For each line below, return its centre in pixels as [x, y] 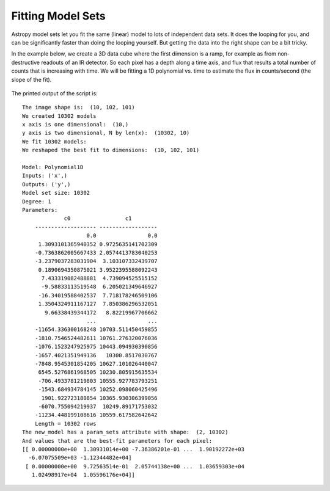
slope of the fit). [31, 79]
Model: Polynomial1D [53, 167]
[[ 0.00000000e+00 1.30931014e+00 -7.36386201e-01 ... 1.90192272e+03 [133, 449]
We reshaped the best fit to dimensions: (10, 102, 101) [111, 150]
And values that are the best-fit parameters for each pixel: [117, 441]
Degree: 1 [37, 201]
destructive [25, 62]
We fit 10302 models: [54, 141]
